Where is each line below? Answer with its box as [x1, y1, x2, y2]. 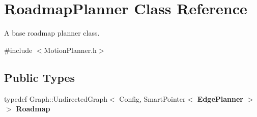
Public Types [4, 69, 75, 85]
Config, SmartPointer [119, 93, 186, 104]
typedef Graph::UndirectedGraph [4, 93, 107, 104]
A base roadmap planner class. [4, 27, 100, 38]
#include [4, 44, 33, 55]
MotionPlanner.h [44, 44, 97, 55]
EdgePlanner [197, 93, 244, 104]
